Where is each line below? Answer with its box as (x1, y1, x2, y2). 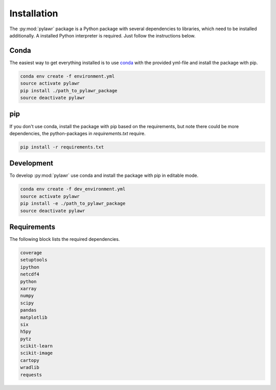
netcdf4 (20, 272, 39, 277)
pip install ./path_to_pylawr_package (20, 88, 118, 93)
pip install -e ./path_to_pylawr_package (20, 200, 126, 207)
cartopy (20, 357, 39, 363)
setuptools (20, 257, 48, 263)
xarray (20, 285, 37, 292)
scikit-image (20, 350, 53, 356)
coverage (20, 250, 42, 256)
